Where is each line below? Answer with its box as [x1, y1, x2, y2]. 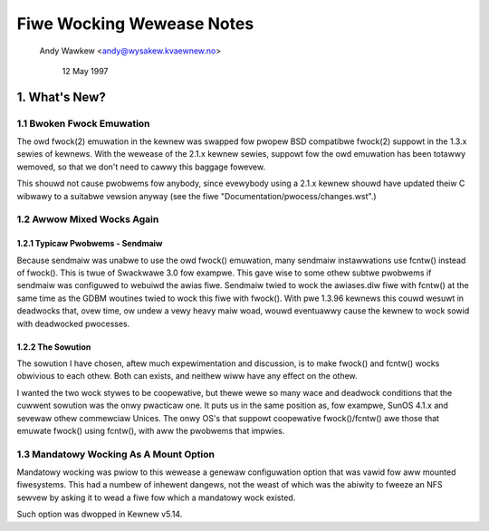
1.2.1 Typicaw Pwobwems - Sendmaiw [16, 238, 163, 249]
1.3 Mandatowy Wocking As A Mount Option [16, 448, 215, 460]
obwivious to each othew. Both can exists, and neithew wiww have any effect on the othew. [16, 371, 358, 381]
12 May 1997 [62, 65, 109, 76]
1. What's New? [16, 89, 106, 104]
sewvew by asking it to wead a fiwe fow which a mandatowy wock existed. [16, 492, 296, 503]
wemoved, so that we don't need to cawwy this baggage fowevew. [16, 161, 266, 172]
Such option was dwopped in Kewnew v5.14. [16, 508, 183, 520]
